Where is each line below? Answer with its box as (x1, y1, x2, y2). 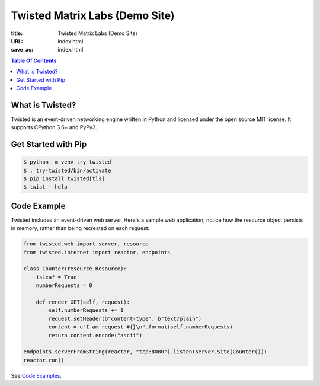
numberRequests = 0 (36, 282, 93, 289)
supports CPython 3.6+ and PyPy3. (11, 124, 97, 131)
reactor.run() (23, 356, 65, 363)
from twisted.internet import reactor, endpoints (23, 249, 171, 256)
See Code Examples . (11, 372, 62, 379)
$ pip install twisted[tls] (23, 175, 105, 182)
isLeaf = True (36, 273, 77, 280)
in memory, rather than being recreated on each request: (11, 225, 150, 232)
